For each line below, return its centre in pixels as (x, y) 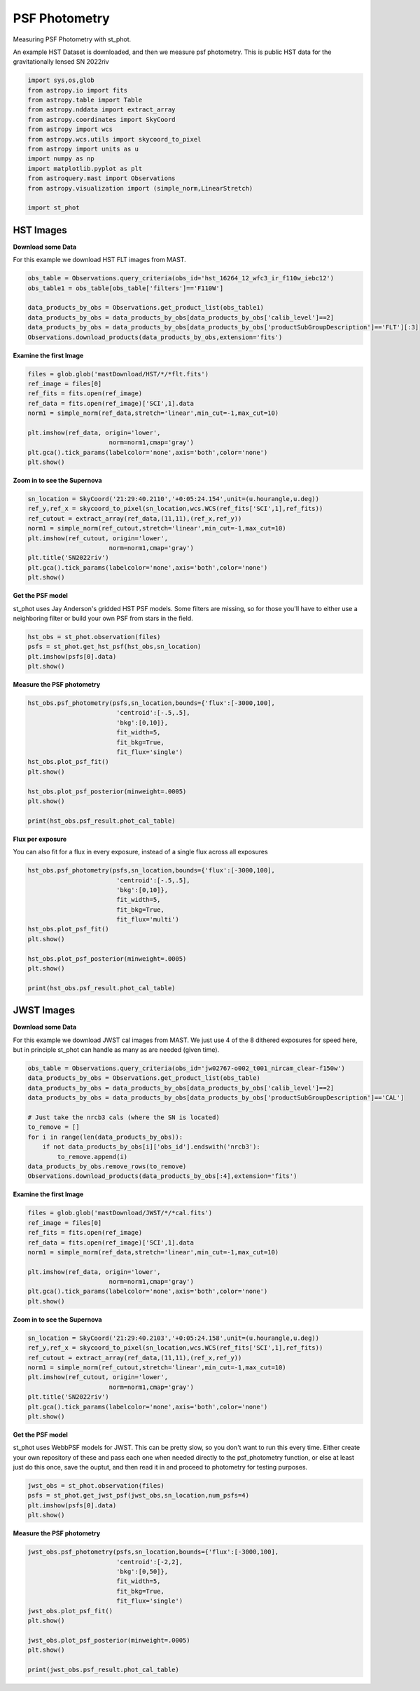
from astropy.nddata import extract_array (101, 110)
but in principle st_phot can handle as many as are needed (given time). (116, 1050)
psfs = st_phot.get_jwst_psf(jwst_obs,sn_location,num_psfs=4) (139, 1495)
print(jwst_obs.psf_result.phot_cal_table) (104, 1669)
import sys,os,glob (61, 80)
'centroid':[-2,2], (149, 1562)
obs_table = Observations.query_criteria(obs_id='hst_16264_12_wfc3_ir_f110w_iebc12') (181, 278)
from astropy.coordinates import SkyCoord (101, 119)
